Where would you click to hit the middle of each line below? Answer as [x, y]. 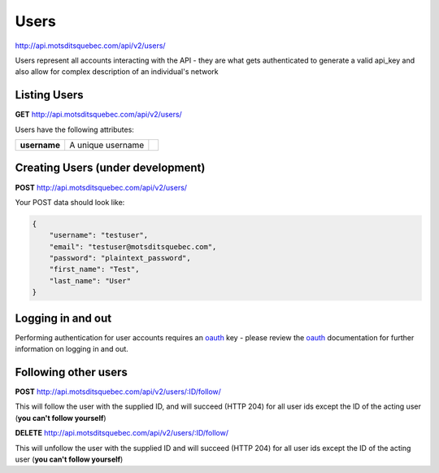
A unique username [107, 145]
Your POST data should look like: [70, 202]
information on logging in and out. [72, 349]
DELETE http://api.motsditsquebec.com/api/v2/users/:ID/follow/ [122, 433]
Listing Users [49, 95]
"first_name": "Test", [94, 269]
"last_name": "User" [90, 280]
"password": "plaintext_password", [120, 258]
